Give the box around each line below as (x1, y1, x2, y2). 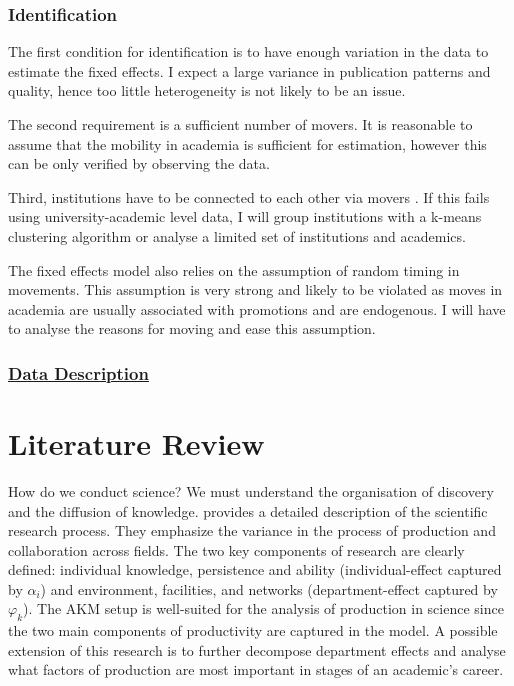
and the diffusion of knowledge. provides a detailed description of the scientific (8, 500, 488, 521)
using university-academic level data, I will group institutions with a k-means (8, 206, 482, 227)
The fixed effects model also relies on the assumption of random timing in (8, 259, 460, 280)
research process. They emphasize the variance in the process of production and (8, 520, 496, 541)
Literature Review (8, 422, 265, 463)
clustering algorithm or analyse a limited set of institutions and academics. (8, 225, 466, 246)
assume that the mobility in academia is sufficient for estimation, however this (8, 133, 487, 154)
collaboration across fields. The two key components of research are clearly (8, 539, 465, 560)
